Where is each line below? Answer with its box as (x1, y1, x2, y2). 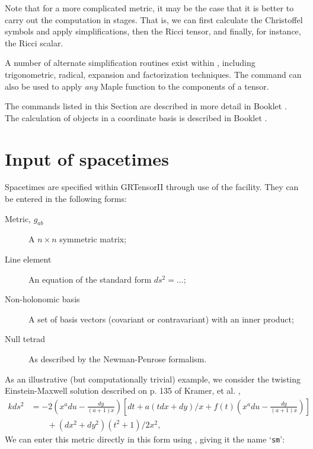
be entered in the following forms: (5, 192, 127, 205)
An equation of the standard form (28, 273, 152, 285)
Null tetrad (5, 333, 46, 345)
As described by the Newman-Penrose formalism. (28, 353, 207, 365)
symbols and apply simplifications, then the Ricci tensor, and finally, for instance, (5, 25, 301, 37)
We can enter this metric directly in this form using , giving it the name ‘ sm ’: (5, 432, 285, 445)
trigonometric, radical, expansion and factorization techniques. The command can (5, 68, 302, 80)
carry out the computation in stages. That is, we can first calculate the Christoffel (5, 13, 303, 26)
